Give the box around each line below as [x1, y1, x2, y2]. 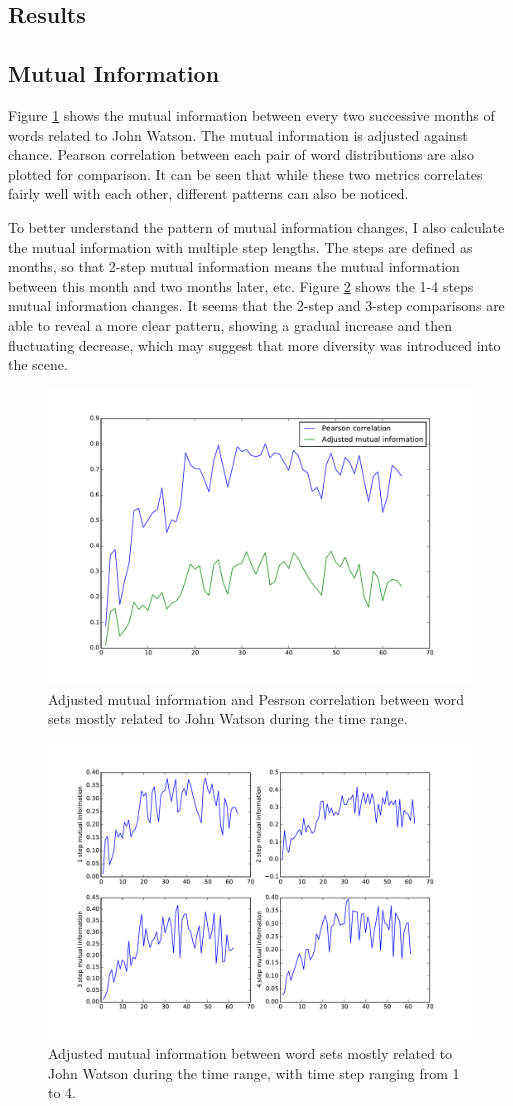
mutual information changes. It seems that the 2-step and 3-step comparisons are [8, 295, 505, 316]
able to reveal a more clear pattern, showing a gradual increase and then [8, 314, 453, 335]
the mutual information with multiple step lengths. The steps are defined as [8, 236, 473, 257]
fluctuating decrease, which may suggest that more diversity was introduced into [8, 334, 501, 355]
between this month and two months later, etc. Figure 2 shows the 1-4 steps [8, 275, 474, 296]
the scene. [8, 354, 68, 375]
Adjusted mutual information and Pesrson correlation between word [48, 688, 464, 709]
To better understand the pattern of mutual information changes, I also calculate [8, 216, 505, 237]
